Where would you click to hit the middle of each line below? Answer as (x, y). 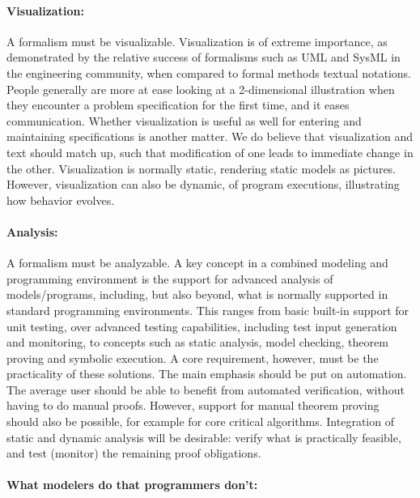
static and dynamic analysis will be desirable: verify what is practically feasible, (204, 437)
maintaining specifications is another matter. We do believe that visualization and (210, 136)
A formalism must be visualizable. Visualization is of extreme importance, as (197, 41)
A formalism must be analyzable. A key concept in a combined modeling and (197, 263)
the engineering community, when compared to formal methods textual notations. (209, 72)
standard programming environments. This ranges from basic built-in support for (208, 310)
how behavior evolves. (61, 200)
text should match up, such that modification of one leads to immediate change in (210, 152)
